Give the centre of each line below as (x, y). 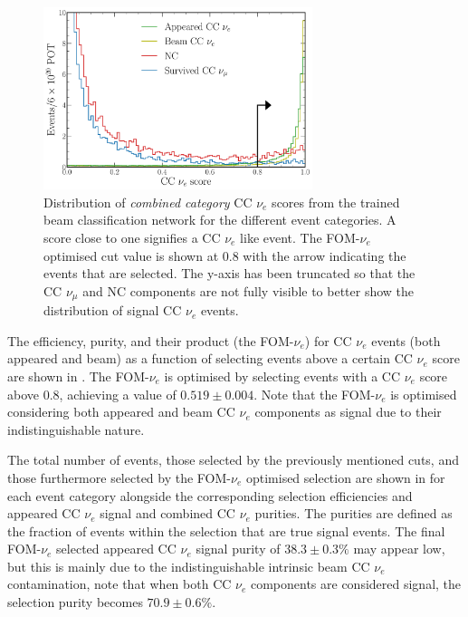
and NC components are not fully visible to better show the (248, 290)
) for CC (328, 340)
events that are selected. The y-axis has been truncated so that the (229, 273)
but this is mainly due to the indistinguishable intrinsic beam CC (189, 566)
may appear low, (399, 549)
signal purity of (238, 549)
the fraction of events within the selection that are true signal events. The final (226, 530)
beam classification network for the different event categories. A (220, 220)
